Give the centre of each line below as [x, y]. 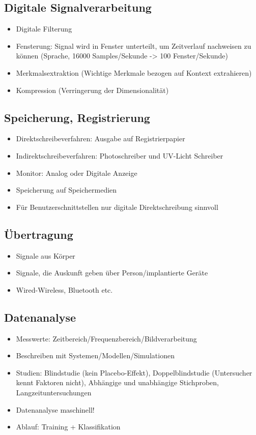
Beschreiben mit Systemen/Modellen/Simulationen [95, 355]
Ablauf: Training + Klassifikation [68, 427]
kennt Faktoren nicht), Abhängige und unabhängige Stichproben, [117, 382]
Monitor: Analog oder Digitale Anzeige [77, 173]
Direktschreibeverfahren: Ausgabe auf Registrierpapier [101, 138]
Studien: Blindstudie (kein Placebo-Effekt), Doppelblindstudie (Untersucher [134, 372]
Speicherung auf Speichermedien [66, 190]
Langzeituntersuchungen [54, 392]
